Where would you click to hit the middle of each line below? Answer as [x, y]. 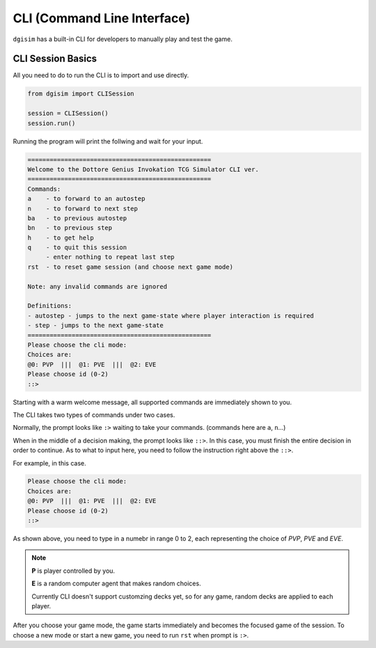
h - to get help [61, 238]
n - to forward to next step [83, 208]
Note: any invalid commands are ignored [97, 286]
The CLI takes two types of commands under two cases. [94, 415]
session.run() [52, 123]
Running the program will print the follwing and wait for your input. [108, 141]
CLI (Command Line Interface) [102, 18]
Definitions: [50, 306]
